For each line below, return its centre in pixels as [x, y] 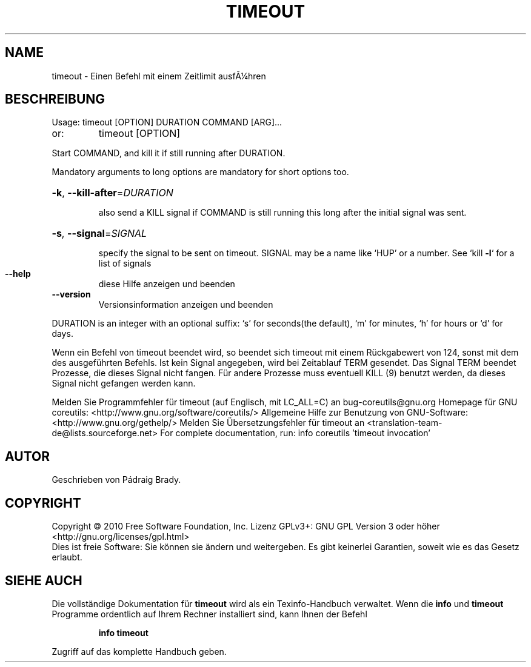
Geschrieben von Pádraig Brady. [116, 480]
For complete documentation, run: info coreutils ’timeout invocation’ [295, 433]
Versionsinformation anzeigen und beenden [186, 305]
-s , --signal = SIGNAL [99, 234]
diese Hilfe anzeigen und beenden [167, 284]
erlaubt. [67, 557]
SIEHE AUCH [44, 580]
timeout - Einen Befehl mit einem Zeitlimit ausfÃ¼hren [159, 76]
